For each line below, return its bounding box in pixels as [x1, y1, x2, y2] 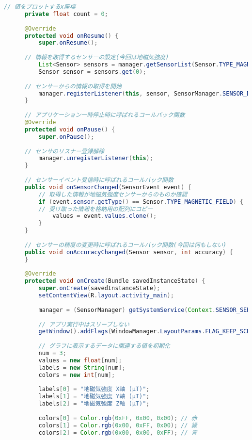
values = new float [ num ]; [38, 357, 122, 364]
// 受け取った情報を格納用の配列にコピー [38, 205, 153, 212]
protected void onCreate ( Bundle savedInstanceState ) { [24, 277, 205, 285]
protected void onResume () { [24, 32, 119, 39]
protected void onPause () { [24, 126, 115, 133]
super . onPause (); [38, 133, 94, 140]
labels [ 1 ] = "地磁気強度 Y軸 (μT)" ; [38, 393, 150, 400]
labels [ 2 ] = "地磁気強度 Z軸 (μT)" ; [38, 400, 150, 407]
